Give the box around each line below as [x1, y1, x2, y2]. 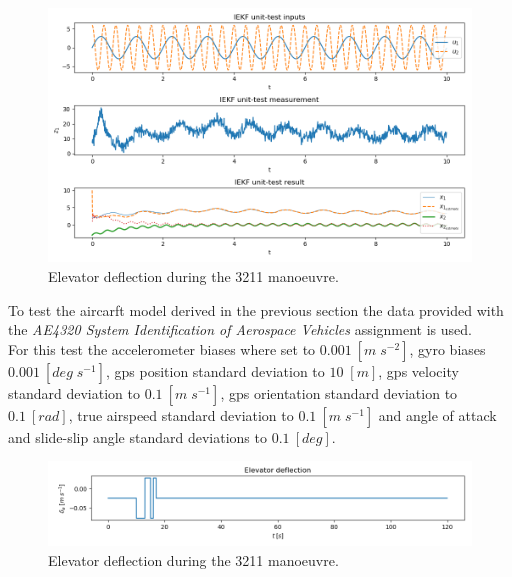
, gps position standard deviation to [105, 360, 325, 381]
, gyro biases [409, 338, 486, 359]
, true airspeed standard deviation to [68, 404, 294, 425]
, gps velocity [378, 360, 459, 381]
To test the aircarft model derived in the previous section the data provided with [8, 299, 504, 320]
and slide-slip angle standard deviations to [8, 426, 267, 447]
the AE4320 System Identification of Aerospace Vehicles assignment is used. [8, 319, 472, 340]
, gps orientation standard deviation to [220, 382, 458, 403]
